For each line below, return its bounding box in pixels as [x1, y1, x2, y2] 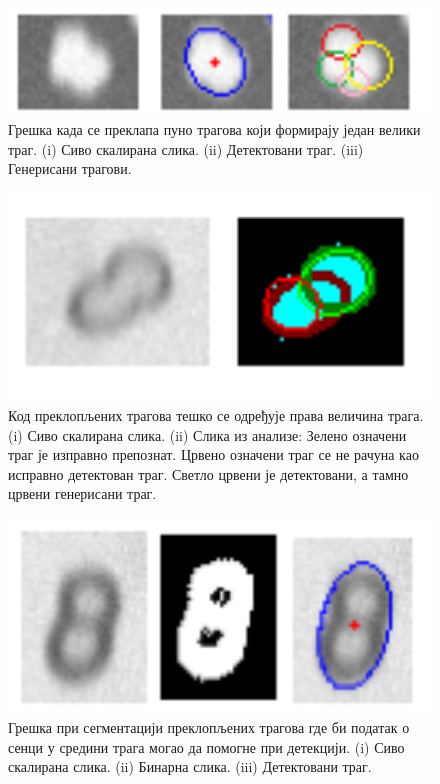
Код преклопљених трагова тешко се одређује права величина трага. [8, 405, 424, 426]
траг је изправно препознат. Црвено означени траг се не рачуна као [8, 444, 419, 465]
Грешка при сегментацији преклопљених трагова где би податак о [8, 717, 410, 738]
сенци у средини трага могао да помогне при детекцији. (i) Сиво [8, 736, 405, 757]
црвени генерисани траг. [8, 483, 157, 504]
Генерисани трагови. [8, 158, 132, 179]
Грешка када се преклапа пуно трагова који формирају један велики [8, 119, 421, 140]
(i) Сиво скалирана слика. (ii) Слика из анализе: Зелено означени [8, 424, 407, 445]
